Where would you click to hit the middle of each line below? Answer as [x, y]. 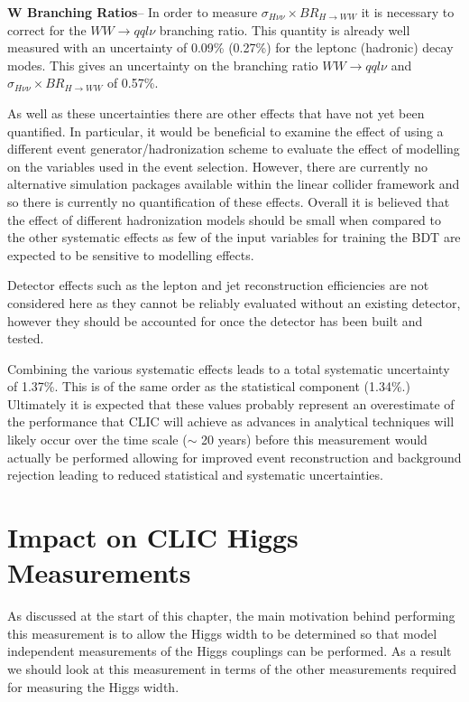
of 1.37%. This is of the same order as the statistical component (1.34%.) [209, 386]
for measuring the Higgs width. [93, 686]
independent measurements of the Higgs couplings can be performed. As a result [230, 651]
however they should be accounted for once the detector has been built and [215, 320]
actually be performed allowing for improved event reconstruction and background [234, 457]
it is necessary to [408, 12]
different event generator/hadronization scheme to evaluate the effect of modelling [234, 149]
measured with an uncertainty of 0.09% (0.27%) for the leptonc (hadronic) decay [230, 47]
